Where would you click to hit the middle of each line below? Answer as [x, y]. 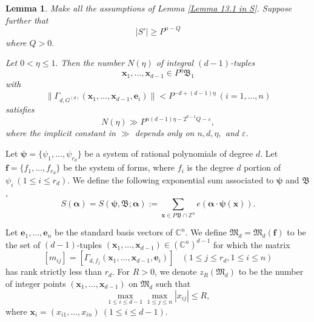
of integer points [36, 283]
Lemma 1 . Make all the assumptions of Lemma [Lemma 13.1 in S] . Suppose [149, 8]
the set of [23, 244]
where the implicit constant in [61, 133]
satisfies [20, 109]
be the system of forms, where [119, 167]
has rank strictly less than [54, 271]
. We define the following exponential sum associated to [171, 180]
